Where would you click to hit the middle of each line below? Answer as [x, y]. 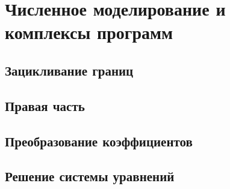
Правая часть [45, 105]
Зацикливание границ [69, 70]
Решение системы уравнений [90, 176]
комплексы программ [89, 32]
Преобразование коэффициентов [99, 141]
